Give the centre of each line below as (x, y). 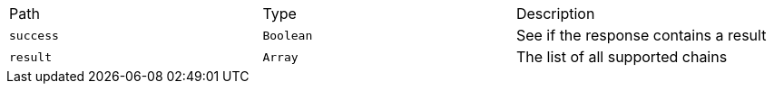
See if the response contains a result (641, 35)
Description (555, 14)
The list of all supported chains (622, 57)
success (34, 35)
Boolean (288, 35)
